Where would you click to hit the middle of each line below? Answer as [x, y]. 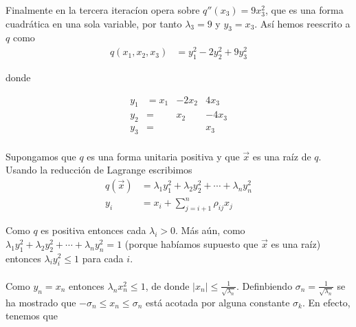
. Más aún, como [210, 230]
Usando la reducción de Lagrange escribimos [99, 170]
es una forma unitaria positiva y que [163, 156]
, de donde [167, 285]
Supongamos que [41, 156]
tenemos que [32, 316]
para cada [103, 258]
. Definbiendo [265, 285]
